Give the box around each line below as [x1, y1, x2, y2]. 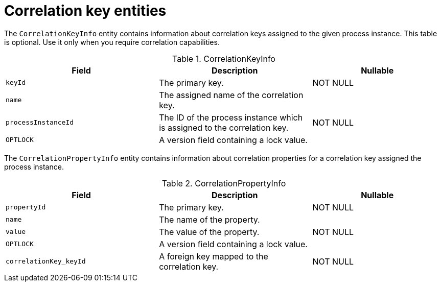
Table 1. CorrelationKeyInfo [172, 53, 275, 64]
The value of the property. [159, 226, 260, 237]
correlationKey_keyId [6, 257, 86, 266]
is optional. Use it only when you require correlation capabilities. [4, 37, 220, 46]
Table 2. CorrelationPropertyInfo [161, 178, 286, 188]
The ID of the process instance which [159, 112, 303, 123]
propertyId [6, 203, 46, 211]
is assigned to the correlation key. [159, 122, 289, 133]
